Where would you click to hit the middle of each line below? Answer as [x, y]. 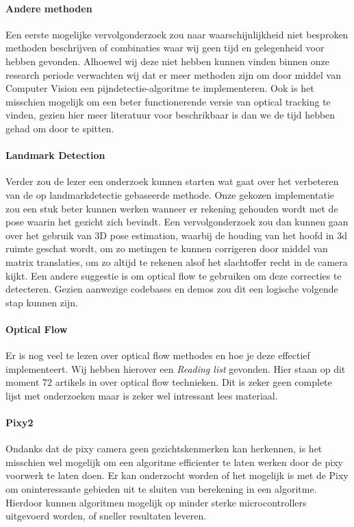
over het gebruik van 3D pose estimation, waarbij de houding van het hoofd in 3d [177, 235]
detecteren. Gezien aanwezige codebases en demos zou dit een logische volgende [172, 289]
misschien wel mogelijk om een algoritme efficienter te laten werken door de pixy [174, 462]
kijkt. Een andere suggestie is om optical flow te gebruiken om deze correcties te [174, 275]
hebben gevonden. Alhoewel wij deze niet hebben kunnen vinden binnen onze [167, 61]
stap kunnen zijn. [42, 302]
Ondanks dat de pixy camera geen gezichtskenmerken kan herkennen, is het [164, 449]
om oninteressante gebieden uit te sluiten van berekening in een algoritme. [161, 489]
